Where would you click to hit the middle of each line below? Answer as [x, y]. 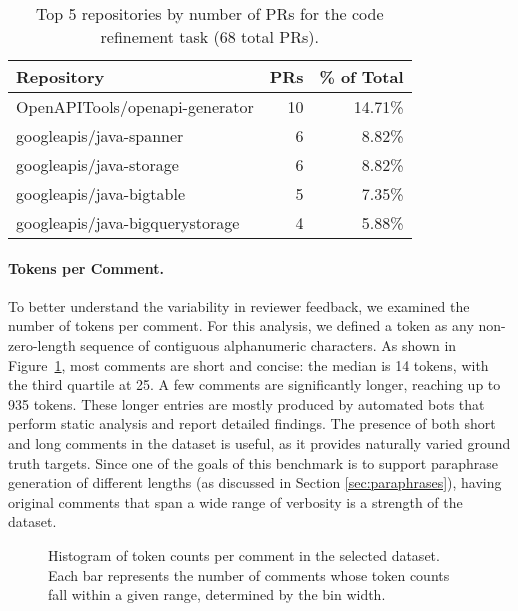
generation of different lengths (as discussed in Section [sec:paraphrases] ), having [255, 482]
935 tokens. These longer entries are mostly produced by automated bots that [246, 403]
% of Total [361, 76]
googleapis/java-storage [97, 164]
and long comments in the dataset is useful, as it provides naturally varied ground [259, 442]
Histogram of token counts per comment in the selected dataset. [244, 554]
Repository [60, 76]
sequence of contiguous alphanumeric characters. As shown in [268, 344]
